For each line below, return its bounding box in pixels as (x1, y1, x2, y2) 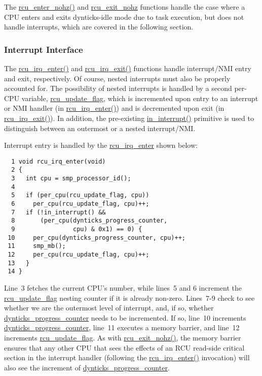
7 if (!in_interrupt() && (11, 208, 106, 216)
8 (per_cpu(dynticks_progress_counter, (11, 217, 168, 225)
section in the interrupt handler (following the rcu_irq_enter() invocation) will (4, 352, 250, 363)
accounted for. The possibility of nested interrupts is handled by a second (4, 83, 232, 93)
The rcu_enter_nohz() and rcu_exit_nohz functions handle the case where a (4, 2, 245, 12)
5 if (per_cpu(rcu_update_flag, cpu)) (11, 192, 149, 199)
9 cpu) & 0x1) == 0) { (11, 226, 142, 233)
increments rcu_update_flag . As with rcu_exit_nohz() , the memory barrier (4, 332, 241, 342)
